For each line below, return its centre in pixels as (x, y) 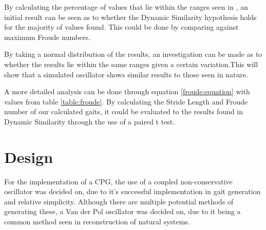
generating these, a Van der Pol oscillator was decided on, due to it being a (122, 211)
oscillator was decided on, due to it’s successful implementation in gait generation (132, 191)
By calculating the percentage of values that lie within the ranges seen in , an (126, 7)
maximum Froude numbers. (47, 37)
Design (29, 156)
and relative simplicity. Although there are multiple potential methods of (119, 201)
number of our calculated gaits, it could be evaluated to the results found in (124, 111)
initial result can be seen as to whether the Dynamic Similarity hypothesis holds (130, 17)
